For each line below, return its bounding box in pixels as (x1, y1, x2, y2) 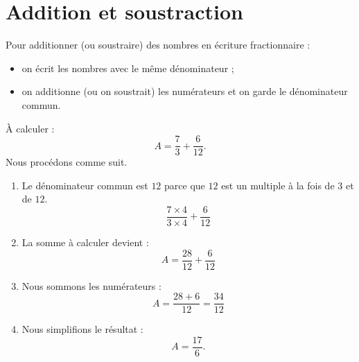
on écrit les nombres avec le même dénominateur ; (21, 60, 234, 75)
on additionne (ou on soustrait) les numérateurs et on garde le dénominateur (21, 84, 348, 98)
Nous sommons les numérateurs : (21, 278, 161, 293)
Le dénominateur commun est (21, 178, 148, 192)
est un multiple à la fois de (221, 178, 335, 192)
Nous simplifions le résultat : (21, 322, 143, 336)
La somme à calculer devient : (21, 235, 149, 249)
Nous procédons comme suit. (6, 155, 128, 169)
